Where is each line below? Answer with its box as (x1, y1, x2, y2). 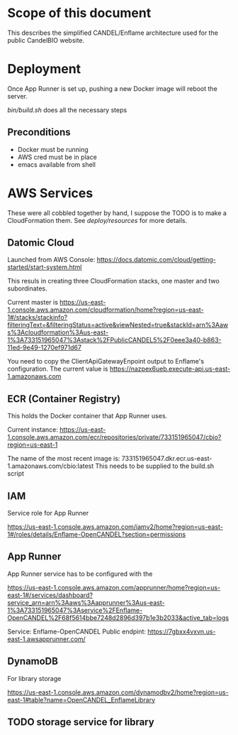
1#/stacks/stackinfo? (7, 313, 68, 322)
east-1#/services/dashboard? (7, 591, 93, 599)
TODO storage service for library (7, 716, 154, 729)
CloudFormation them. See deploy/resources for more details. (7, 216, 188, 224)
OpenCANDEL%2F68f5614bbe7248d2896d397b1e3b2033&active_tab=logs (7, 613, 229, 622)
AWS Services (7, 185, 93, 201)
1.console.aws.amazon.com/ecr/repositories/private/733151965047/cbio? (7, 433, 222, 442)
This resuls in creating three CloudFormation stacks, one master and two (7, 277, 220, 285)
